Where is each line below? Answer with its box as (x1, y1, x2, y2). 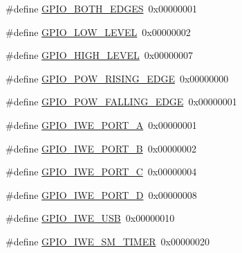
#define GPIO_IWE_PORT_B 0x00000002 (6, 141, 197, 155)
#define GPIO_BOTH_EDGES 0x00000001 (6, 1, 197, 15)
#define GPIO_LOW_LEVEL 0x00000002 (6, 24, 191, 39)
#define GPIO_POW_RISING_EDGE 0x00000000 (6, 71, 229, 85)
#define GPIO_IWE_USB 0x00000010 (6, 211, 175, 225)
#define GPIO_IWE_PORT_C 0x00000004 (6, 164, 197, 179)
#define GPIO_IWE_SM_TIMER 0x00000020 (6, 234, 210, 248)
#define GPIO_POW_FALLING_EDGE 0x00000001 (6, 94, 237, 109)
